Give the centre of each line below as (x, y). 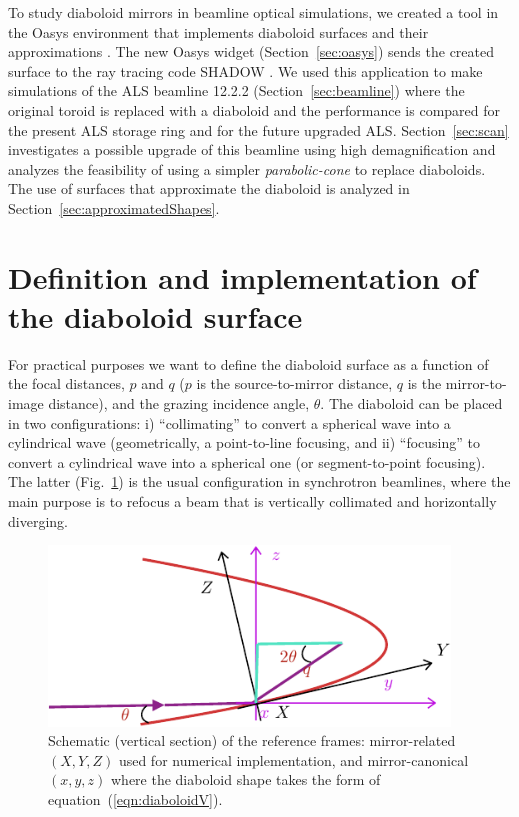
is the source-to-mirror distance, (294, 383)
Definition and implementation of (242, 276)
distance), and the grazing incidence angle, (179, 403)
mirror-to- (476, 383)
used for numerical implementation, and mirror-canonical (293, 759)
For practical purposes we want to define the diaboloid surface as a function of (248, 363)
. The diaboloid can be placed (411, 403)
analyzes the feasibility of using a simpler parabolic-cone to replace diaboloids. (247, 168)
